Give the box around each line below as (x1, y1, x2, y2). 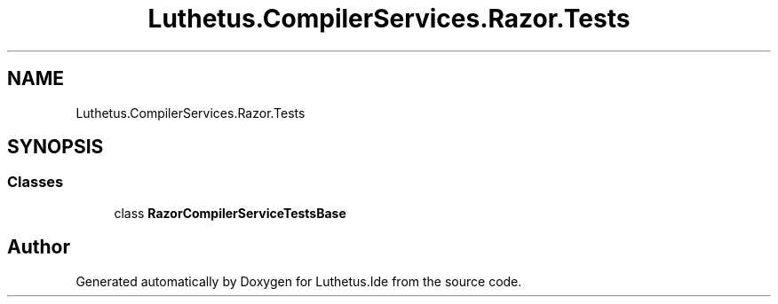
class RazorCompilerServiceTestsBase (114, 205, 346, 221)
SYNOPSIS (7, 136, 104, 159)
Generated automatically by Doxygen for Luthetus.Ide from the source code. (75, 273, 522, 289)
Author (7, 236, 70, 259)
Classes (7, 173, 64, 191)
